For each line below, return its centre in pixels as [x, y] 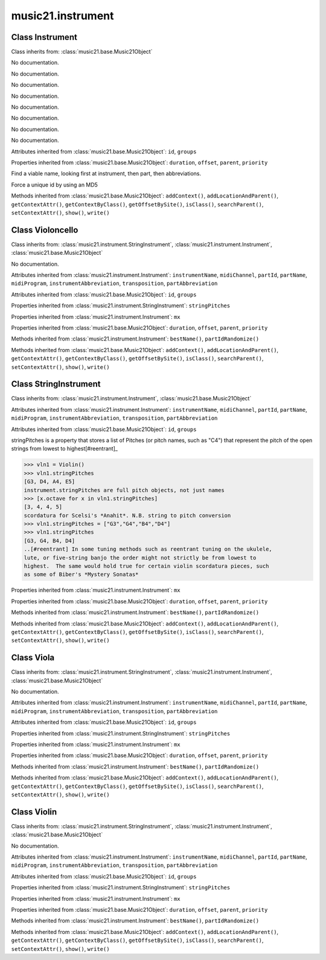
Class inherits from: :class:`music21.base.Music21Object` [82, 52]
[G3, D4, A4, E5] [50, 482]
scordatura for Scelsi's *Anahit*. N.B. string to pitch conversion [127, 515]
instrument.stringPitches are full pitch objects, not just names [124, 490]
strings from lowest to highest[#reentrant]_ [64, 449]
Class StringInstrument [56, 384]
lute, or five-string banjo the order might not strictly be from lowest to [140, 558]
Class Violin [34, 812]
